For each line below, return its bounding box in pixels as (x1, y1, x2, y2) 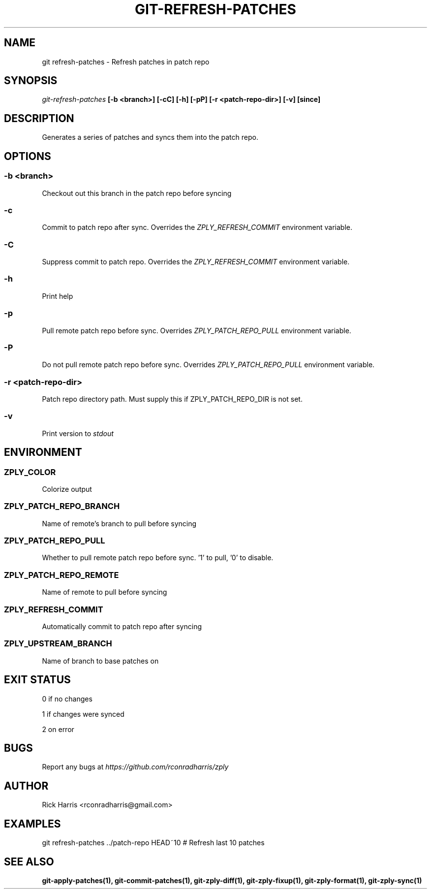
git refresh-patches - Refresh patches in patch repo (42, 57, 210, 66)
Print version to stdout (42, 429, 114, 438)
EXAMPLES (4, 817, 61, 830)
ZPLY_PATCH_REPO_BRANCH (4, 501, 120, 511)
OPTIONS (4, 150, 51, 162)
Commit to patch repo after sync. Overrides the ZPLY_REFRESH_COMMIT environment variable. (42, 223, 352, 232)
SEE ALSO (4, 855, 54, 868)
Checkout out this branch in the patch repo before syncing (42, 189, 232, 197)
